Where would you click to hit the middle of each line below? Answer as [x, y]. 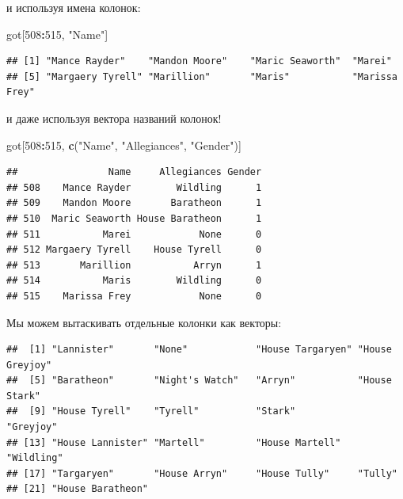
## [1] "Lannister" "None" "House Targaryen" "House [199, 350]
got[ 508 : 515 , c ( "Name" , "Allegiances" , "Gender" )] [124, 145]
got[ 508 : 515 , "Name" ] [57, 34]
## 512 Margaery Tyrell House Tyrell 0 [134, 250]
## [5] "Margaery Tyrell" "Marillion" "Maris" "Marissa [202, 76]
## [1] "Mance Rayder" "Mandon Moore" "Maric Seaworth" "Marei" [199, 61]
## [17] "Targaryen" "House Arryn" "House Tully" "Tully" [202, 473]
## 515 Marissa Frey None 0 [134, 296]
